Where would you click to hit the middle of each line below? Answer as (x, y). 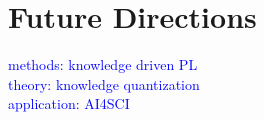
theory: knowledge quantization (104, 83)
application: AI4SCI (69, 103)
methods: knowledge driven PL (103, 64)
